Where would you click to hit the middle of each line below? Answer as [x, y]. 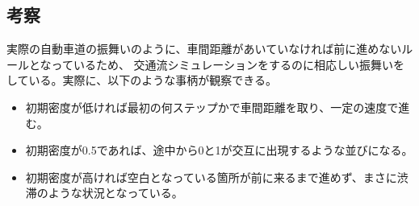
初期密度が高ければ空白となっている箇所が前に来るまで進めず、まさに [211, 177]
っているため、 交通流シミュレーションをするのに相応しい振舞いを [228, 64]
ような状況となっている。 [115, 193]
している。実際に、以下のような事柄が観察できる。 [142, 80]
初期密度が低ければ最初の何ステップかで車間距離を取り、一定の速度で [212, 107]
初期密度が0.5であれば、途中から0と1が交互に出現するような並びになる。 [219, 150]
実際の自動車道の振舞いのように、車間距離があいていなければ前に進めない [204, 49]
